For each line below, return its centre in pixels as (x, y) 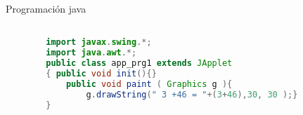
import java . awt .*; (91, 53)
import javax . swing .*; (99, 42)
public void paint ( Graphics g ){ (149, 84)
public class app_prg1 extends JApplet (139, 63)
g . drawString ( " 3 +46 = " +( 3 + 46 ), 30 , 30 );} (192, 94)
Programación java (46, 8)
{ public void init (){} (101, 73)
